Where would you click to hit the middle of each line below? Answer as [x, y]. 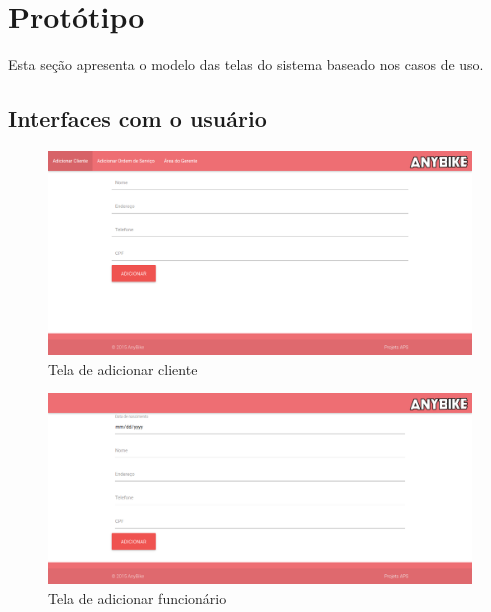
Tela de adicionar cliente [123, 368]
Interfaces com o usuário [137, 118]
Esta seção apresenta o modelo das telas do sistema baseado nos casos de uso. [246, 64]
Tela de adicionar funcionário [137, 597]
